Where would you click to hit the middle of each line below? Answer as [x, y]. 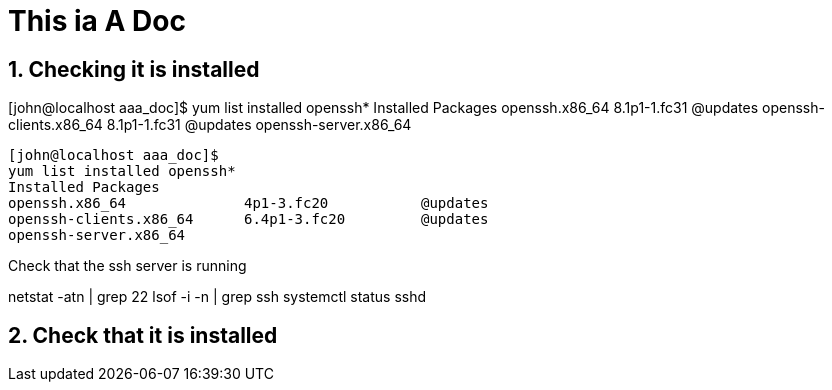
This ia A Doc [97, 21]
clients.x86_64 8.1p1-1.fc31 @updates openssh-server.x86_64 [210, 125]
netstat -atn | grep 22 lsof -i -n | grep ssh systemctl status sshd [217, 297]
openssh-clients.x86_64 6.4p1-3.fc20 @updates [248, 219]
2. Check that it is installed [143, 335]
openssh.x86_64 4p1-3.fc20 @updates [248, 203]
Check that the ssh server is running [127, 266]
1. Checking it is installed [134, 69]
